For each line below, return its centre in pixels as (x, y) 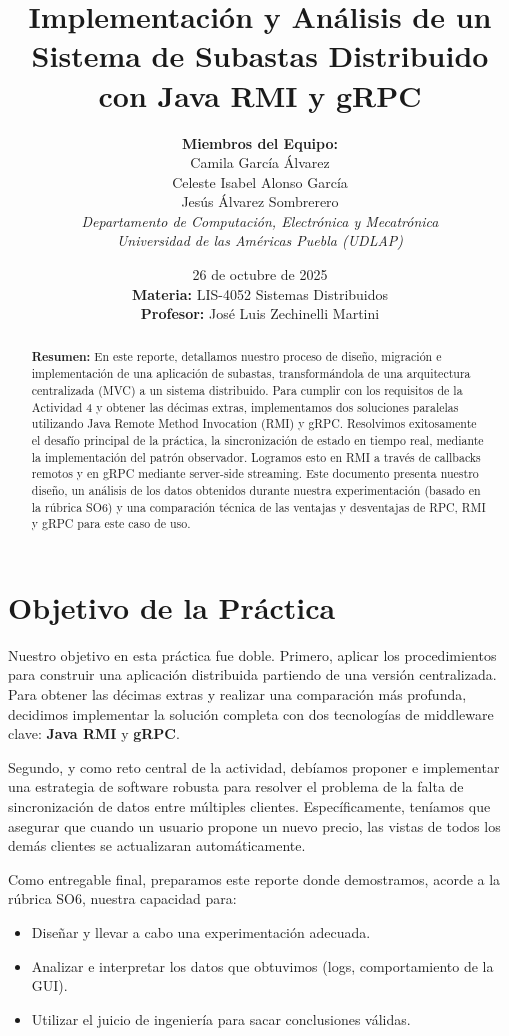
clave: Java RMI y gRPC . (94, 733)
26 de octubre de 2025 (260, 274)
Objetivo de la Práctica (172, 606)
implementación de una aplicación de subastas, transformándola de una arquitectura (251, 373)
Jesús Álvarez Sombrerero (260, 201)
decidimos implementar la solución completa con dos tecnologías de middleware (251, 713)
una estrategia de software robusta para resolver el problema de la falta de (236, 786)
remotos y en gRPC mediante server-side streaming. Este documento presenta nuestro (255, 473)
